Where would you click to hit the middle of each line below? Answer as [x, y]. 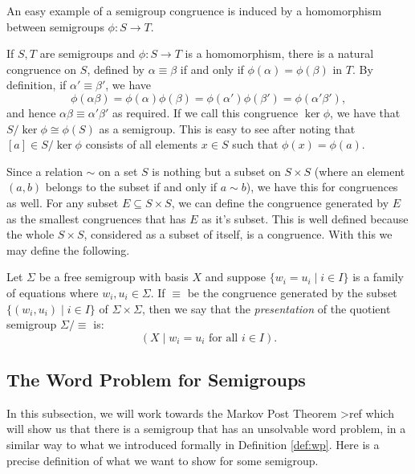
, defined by [116, 69]
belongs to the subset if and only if [131, 187]
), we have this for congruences [322, 187]
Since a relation [45, 171]
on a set [118, 171]
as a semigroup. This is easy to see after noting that [227, 128]
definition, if [37, 85]
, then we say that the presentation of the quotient [266, 308]
